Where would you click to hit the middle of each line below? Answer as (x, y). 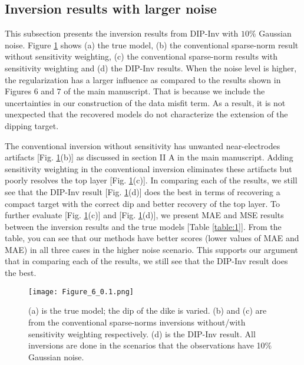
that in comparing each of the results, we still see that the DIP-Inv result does (146, 261)
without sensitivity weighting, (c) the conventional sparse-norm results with (141, 56)
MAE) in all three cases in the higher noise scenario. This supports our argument (151, 249)
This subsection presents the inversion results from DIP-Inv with (122, 33)
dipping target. (32, 125)
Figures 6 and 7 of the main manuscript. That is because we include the (135, 91)
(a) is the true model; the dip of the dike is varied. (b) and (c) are (148, 310)
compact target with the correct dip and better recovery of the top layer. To (142, 203)
